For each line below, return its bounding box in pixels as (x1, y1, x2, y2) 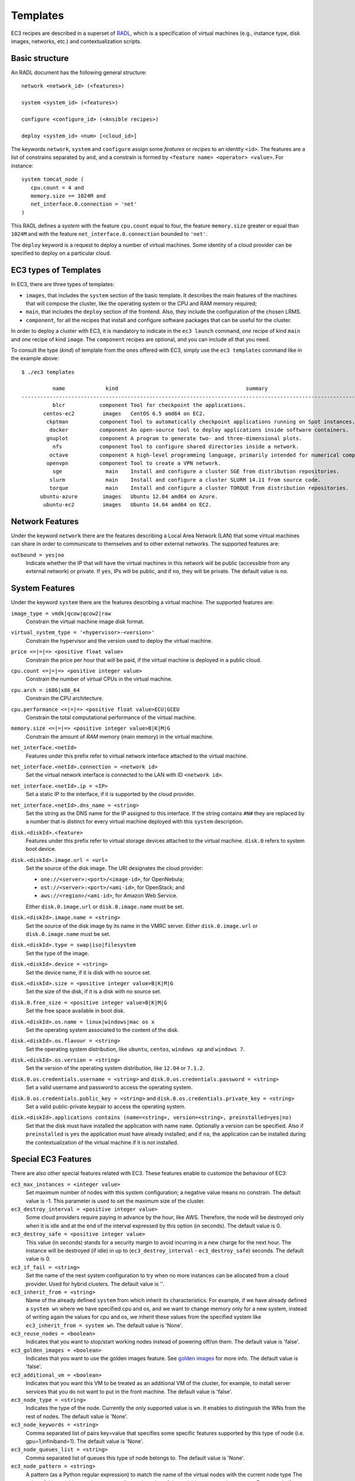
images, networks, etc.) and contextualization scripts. (11, 37, 142, 44)
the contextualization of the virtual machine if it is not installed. (25, 1139, 179, 1146)
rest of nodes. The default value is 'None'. (25, 1413, 128, 1420)
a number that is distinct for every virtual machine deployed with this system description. (25, 818, 244, 825)
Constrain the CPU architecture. (25, 695, 104, 702)
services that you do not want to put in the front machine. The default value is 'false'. (25, 1388, 233, 1395)
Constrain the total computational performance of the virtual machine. (25, 714, 196, 721)
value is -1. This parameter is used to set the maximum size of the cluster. (25, 1197, 205, 1204)
